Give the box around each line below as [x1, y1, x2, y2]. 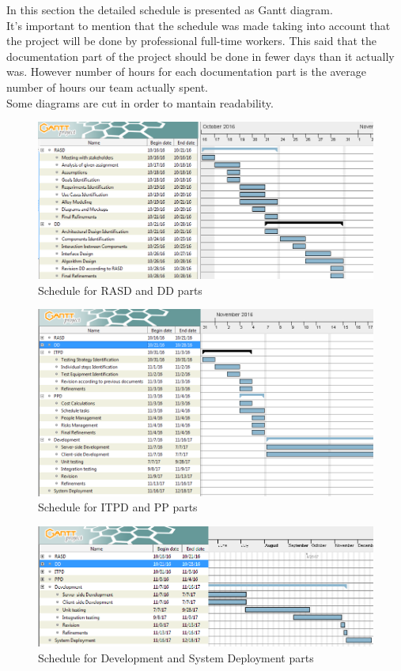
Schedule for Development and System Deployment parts [38, 649, 314, 665]
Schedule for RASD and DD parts [38, 281, 202, 298]
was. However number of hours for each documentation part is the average [6, 63, 367, 80]
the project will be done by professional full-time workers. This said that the [6, 32, 376, 49]
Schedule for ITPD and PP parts [38, 499, 198, 515]
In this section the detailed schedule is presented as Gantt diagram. [6, 2, 333, 17]
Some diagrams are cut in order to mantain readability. [6, 94, 274, 111]
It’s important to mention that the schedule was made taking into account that [6, 17, 391, 33]
